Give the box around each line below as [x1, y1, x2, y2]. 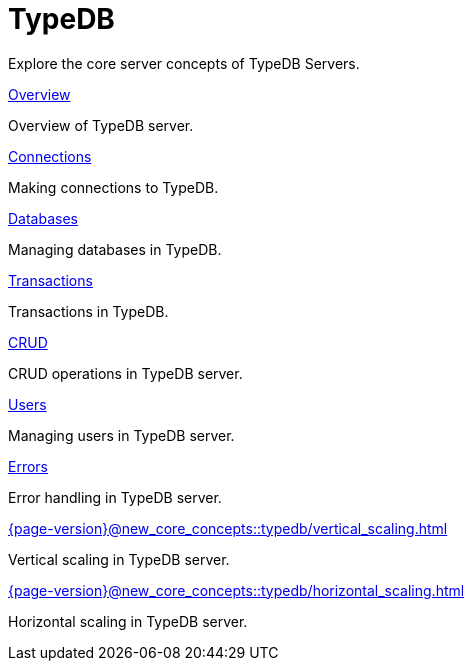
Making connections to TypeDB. [8, 178, 219, 196]
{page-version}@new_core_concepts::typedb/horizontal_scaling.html [8, 581, 465, 599]
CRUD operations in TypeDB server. [8, 364, 243, 382]
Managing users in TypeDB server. [8, 426, 235, 444]
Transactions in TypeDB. [8, 302, 169, 320]
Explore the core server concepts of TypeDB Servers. [8, 54, 360, 72]
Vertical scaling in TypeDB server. [8, 550, 230, 568]
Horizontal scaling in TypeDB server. [8, 612, 248, 630]
